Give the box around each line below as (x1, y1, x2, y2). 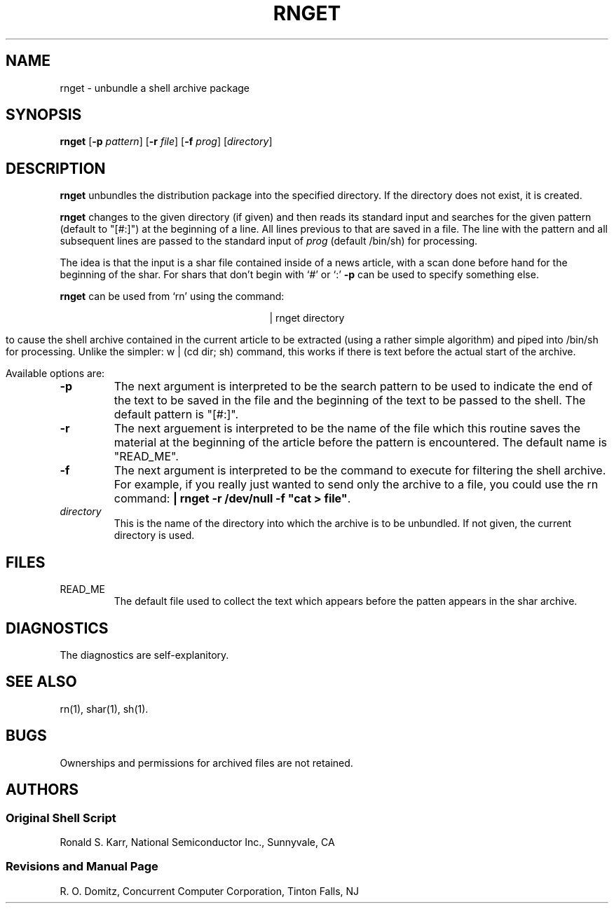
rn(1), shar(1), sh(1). (60, 702, 149, 715)
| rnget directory (269, 312, 345, 324)
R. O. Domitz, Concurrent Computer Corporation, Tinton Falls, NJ (60, 884, 360, 897)
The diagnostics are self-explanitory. (60, 648, 229, 661)
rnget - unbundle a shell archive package (60, 81, 250, 94)
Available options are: (6, 367, 105, 380)
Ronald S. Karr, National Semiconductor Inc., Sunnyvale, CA (60, 835, 335, 848)
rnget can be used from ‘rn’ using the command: (60, 290, 285, 303)
